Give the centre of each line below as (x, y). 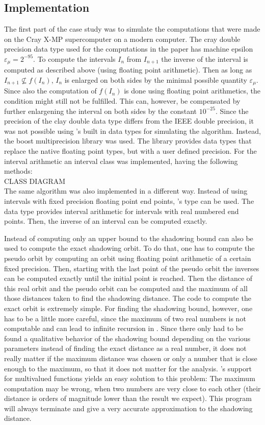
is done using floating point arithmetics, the (192, 91)
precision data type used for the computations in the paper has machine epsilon (129, 49)
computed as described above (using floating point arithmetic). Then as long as (128, 70)
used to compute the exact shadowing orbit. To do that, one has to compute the (129, 248)
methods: (18, 171)
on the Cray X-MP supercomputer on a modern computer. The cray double (122, 39)
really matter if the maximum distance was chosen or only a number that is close (131, 358)
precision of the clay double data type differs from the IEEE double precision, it (129, 121)
